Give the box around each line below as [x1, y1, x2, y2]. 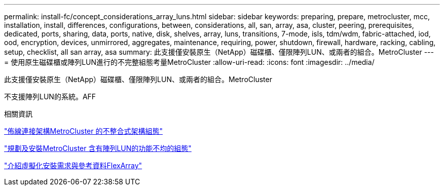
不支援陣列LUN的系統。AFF [4, 92, 96, 101]
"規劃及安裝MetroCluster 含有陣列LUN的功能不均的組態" [4, 144, 192, 153]
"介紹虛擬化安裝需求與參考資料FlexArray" [4, 161, 142, 170]
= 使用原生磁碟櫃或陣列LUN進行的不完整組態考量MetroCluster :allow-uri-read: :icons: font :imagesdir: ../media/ [4, 58, 375, 66]
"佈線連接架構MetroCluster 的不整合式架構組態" [4, 127, 163, 135]
